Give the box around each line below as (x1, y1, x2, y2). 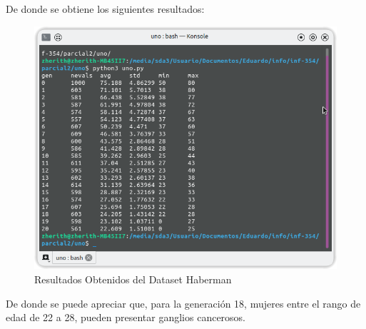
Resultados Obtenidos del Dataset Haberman (34, 271, 232, 286)
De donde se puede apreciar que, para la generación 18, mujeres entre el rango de (6, 295, 361, 310)
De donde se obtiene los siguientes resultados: (6, 1, 205, 16)
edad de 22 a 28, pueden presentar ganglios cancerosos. (6, 310, 246, 325)
